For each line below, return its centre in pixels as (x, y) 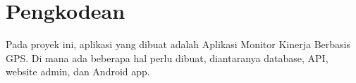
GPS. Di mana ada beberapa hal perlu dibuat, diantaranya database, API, (167, 58)
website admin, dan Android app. (78, 71)
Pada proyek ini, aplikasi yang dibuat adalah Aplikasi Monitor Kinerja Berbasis (178, 44)
